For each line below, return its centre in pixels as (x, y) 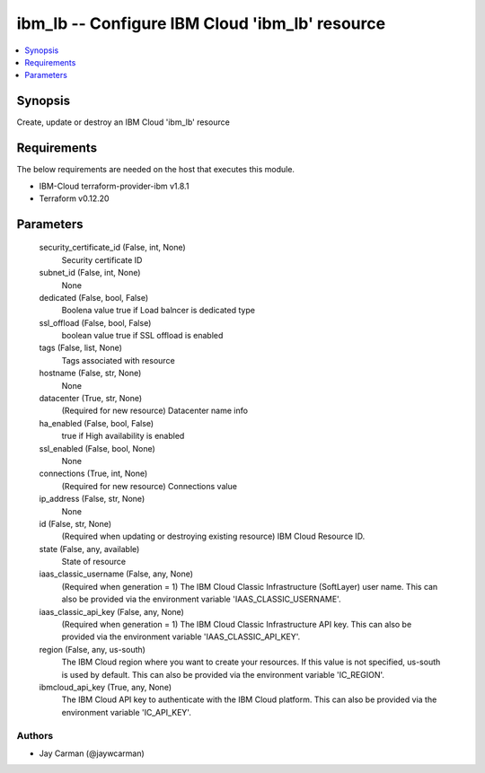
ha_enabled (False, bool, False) (97, 423)
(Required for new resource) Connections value (150, 486)
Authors (35, 735)
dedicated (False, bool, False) (94, 297)
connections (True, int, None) (93, 474)
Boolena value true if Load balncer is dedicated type (159, 311)
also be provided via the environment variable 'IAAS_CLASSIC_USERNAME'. (201, 599)
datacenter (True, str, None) (91, 399)
